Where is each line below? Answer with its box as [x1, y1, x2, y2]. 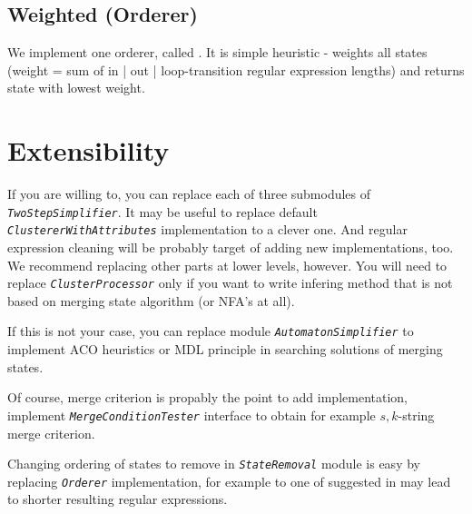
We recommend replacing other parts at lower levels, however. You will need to [7, 255, 447, 274]
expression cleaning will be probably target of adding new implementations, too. [7, 238, 454, 257]
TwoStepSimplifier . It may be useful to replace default [7, 202, 318, 221]
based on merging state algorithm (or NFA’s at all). [7, 291, 295, 310]
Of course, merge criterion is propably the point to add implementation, [7, 388, 408, 407]
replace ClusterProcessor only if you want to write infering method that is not [7, 273, 453, 292]
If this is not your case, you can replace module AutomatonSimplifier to [7, 321, 414, 341]
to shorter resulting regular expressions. [7, 489, 228, 509]
